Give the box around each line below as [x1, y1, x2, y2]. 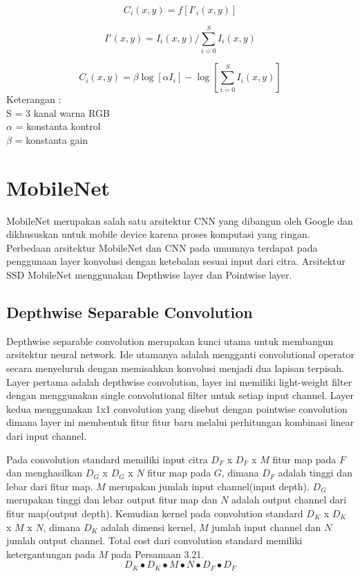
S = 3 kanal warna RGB [6, 105, 110, 120]
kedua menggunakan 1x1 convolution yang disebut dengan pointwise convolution [6, 401, 348, 416]
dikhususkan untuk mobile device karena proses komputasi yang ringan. [6, 227, 310, 241]
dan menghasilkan [6, 465, 83, 480]
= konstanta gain [15, 132, 88, 147]
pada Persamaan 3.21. [111, 546, 205, 561]
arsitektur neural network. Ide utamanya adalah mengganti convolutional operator [6, 347, 354, 362]
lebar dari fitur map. [6, 479, 93, 493]
